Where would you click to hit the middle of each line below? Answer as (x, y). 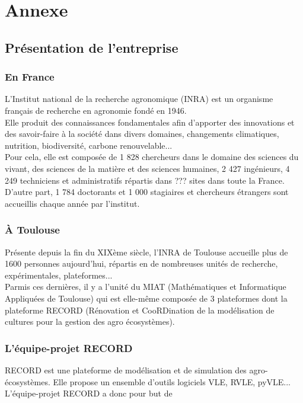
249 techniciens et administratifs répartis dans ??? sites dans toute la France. (145, 180)
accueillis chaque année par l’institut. (72, 203)
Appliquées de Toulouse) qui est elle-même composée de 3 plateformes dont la (146, 298)
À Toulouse (32, 230)
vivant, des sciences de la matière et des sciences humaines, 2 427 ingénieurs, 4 (147, 168)
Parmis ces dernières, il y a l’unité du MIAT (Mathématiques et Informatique (146, 287)
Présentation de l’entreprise (92, 47)
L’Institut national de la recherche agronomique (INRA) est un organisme (139, 99)
